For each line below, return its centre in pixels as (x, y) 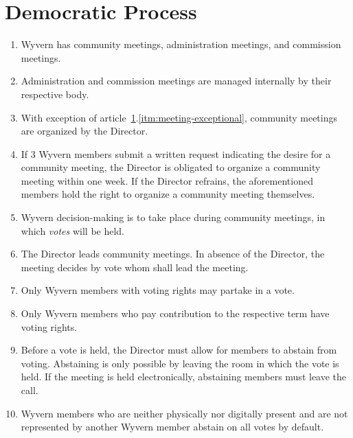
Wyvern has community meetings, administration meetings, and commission (181, 44)
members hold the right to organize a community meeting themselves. (168, 194)
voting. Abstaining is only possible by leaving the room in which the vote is (180, 363)
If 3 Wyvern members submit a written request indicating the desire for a (176, 153)
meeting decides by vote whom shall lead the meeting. (135, 267)
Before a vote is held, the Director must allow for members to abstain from (179, 350)
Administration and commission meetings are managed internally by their (176, 81)
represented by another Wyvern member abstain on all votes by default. (172, 427)
